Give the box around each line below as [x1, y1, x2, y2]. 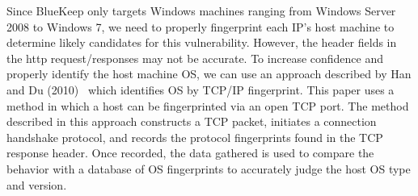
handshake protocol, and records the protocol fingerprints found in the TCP [6, 128, 383, 145]
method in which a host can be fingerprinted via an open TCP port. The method [6, 97, 409, 114]
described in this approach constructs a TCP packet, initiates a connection [6, 113, 377, 130]
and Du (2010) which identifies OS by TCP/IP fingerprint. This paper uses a [6, 81, 395, 98]
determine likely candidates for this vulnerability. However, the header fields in [6, 34, 397, 51]
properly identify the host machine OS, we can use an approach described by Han [6, 65, 412, 82]
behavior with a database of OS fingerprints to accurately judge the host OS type [6, 160, 411, 177]
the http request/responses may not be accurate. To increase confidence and [6, 49, 384, 66]
